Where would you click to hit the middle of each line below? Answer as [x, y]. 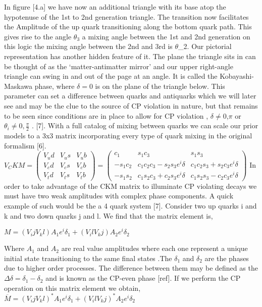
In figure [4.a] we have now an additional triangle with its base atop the [115, 7]
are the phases [227, 258]
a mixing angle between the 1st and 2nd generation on [166, 36]
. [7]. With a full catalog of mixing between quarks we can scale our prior [145, 125]
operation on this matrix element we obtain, [72, 288]
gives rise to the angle [38, 36]
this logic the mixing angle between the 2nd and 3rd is [88, 46]
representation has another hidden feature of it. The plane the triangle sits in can [130, 56]
